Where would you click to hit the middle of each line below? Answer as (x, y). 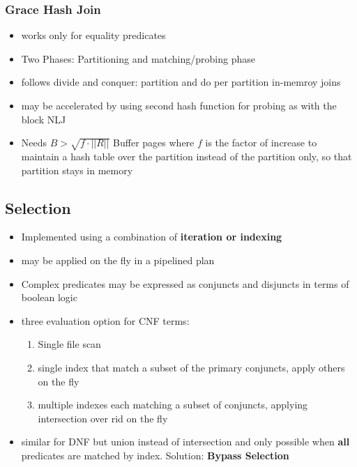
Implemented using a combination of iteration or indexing (152, 237)
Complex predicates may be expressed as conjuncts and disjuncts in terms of (185, 283)
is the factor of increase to (261, 143)
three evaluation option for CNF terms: (105, 320)
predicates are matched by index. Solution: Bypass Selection (155, 455)
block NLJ (44, 119)
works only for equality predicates (93, 35)
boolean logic (49, 297)
